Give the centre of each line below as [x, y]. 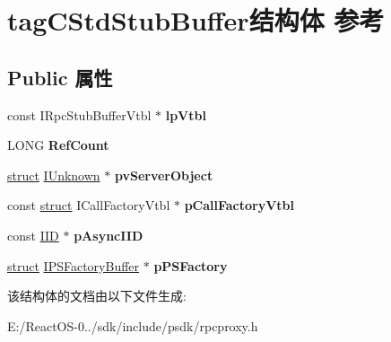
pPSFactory [191, 265]
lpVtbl [186, 114]
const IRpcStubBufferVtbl [79, 114]
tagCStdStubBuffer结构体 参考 [196, 20]
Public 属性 [60, 77]
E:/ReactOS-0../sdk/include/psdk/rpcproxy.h [133, 325]
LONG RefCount [58, 145]
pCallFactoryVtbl [239, 205]
